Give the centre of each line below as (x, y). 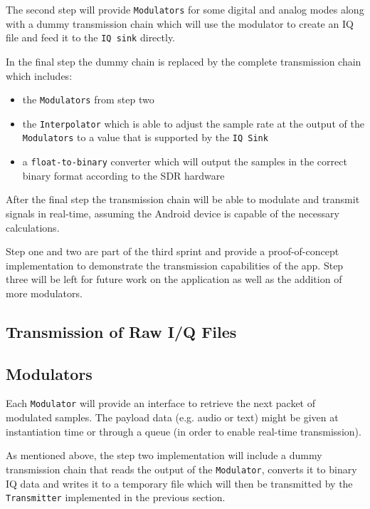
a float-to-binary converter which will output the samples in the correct (185, 161)
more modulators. (44, 293)
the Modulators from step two (88, 99)
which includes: (39, 75)
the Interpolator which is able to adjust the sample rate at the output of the (193, 123)
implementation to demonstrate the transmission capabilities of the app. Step (175, 265)
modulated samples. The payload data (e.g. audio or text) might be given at (172, 417)
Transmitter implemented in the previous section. (116, 497)
